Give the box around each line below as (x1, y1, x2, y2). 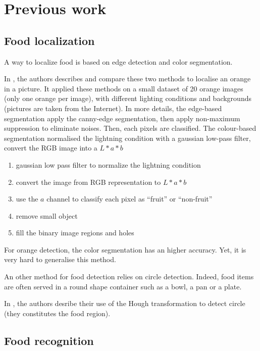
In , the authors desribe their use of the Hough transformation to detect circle (4, 298, 245, 309)
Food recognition (4, 332, 94, 348)
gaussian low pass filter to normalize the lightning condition (16, 159, 201, 170)
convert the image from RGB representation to (16, 176, 161, 187)
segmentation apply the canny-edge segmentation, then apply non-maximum (4, 113, 240, 123)
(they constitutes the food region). (4, 308, 111, 318)
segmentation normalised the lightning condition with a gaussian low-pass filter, (4, 132, 251, 143)
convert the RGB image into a (4, 142, 97, 153)
